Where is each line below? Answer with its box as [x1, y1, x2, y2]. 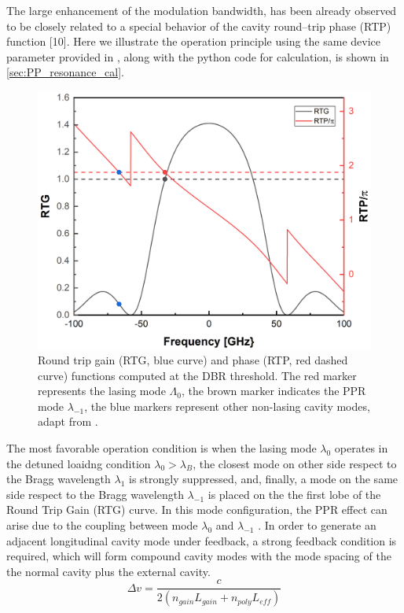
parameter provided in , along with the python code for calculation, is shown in [6, 48, 389, 65]
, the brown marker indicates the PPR [181, 382, 366, 399]
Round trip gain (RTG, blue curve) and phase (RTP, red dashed [38, 352, 348, 368]
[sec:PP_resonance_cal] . [6, 64, 124, 80]
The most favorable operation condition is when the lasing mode [6, 440, 317, 456]
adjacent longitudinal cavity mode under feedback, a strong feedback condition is [6, 532, 397, 548]
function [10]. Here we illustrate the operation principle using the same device [6, 33, 380, 50]
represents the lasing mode [38, 382, 166, 399]
